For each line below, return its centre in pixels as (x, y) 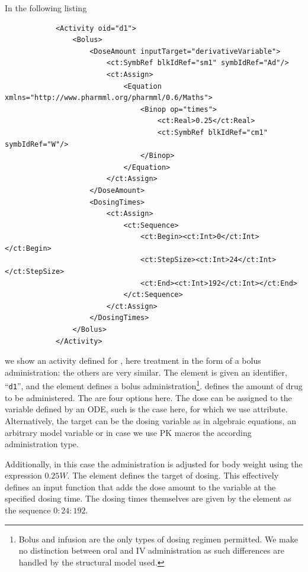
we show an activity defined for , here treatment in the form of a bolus (133, 361)
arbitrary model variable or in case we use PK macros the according (128, 432)
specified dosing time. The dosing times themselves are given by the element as (148, 498)
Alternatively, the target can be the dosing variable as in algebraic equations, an (150, 420)
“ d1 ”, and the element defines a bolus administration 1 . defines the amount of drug (154, 385)
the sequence (28, 510)
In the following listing (46, 8)
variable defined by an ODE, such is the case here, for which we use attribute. (146, 409)
